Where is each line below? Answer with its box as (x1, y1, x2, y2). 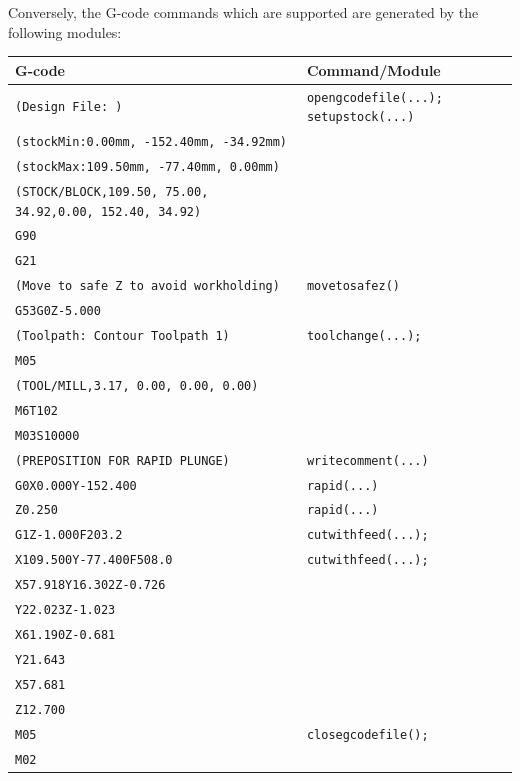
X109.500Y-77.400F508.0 (15, 553, 173, 568)
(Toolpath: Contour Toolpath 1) (15, 329, 230, 344)
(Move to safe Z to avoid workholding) (15, 279, 280, 294)
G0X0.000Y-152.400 (15, 478, 137, 493)
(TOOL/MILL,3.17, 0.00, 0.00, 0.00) (15, 378, 259, 393)
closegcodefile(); (306, 727, 429, 742)
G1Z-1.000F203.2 (15, 528, 123, 543)
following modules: (8, 21, 122, 42)
